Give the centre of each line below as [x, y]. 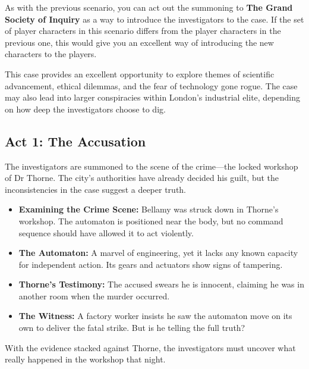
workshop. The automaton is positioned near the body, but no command [151, 221]
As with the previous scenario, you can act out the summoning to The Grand [149, 7]
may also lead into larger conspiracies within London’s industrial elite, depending [152, 97]
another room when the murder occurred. [94, 295]
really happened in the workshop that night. [85, 359]
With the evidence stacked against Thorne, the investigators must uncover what [150, 347]
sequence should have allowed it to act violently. [106, 232]
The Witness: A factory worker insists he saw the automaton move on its [155, 316]
